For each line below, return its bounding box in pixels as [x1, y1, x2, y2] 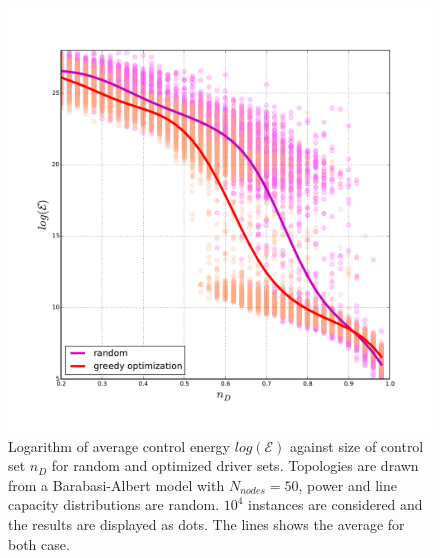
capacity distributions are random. [8, 494, 220, 515]
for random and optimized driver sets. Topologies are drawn [51, 455, 419, 476]
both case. [8, 533, 70, 554]
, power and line [298, 474, 397, 495]
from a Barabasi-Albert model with [8, 474, 225, 495]
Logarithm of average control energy [8, 435, 231, 456]
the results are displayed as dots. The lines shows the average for [8, 513, 405, 534]
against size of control [290, 435, 424, 456]
